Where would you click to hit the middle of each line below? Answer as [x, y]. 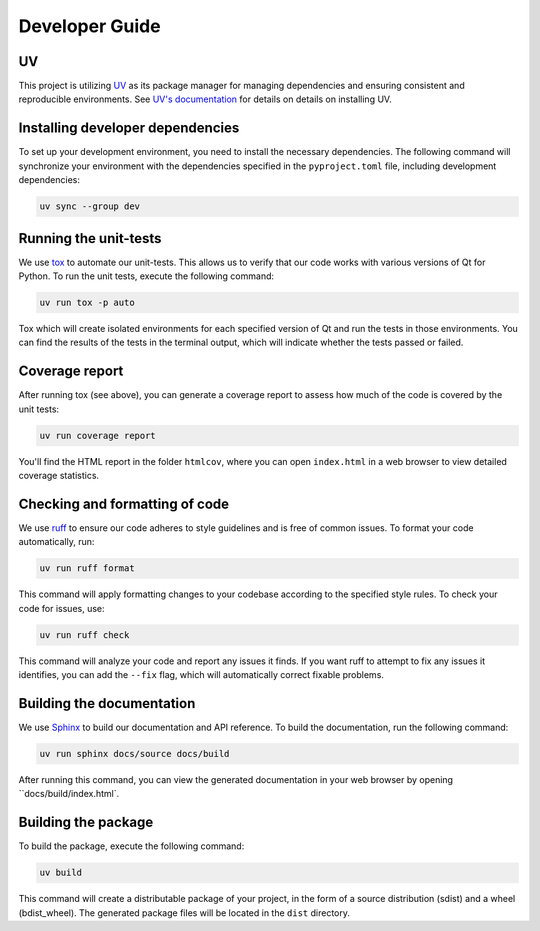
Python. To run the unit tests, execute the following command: [146, 276]
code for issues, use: [61, 608]
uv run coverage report [98, 435]
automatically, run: [56, 542]
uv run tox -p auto [87, 302]
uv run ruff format [87, 568]
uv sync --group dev [89, 206]
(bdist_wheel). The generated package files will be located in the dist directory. [184, 912]
